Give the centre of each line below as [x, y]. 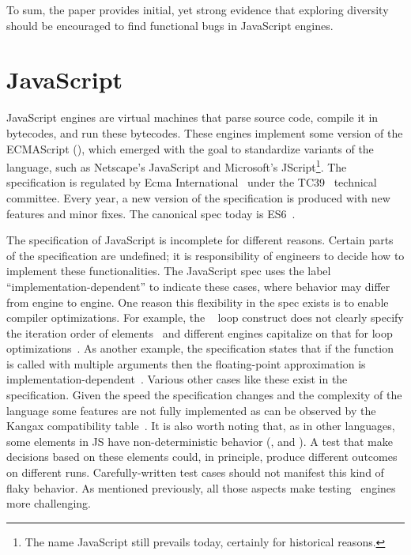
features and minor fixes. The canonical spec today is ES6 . [151, 213]
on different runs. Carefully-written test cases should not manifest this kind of [195, 472]
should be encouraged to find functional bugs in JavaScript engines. [170, 25]
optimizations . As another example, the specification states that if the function [200, 348]
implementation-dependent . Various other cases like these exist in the [177, 379]
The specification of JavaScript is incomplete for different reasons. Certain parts [200, 240]
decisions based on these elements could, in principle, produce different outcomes [202, 457]
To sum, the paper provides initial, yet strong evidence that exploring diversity [198, 9]
